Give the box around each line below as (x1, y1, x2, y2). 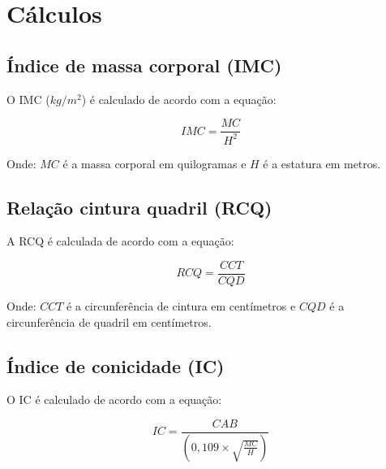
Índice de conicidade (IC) (6, 353, 225, 378)
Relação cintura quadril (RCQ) (6, 194, 272, 219)
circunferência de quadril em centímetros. (6, 313, 212, 330)
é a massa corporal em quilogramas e (62, 154, 247, 172)
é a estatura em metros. (263, 154, 381, 172)
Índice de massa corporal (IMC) (6, 52, 282, 77)
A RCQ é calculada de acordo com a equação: (6, 232, 234, 250)
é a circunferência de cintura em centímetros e (66, 297, 296, 315)
